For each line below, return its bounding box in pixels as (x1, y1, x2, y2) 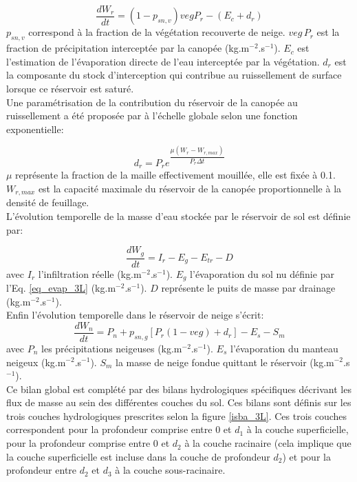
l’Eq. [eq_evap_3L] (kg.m (6, 281, 116, 295)
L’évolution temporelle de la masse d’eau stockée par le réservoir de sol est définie (6, 208, 351, 223)
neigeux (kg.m (6, 354, 66, 369)
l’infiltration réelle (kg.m (38, 266, 142, 281)
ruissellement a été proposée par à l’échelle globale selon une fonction (6, 108, 298, 123)
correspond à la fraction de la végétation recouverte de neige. (28, 25, 285, 39)
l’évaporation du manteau (230, 341, 338, 355)
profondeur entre (6, 463, 77, 477)
